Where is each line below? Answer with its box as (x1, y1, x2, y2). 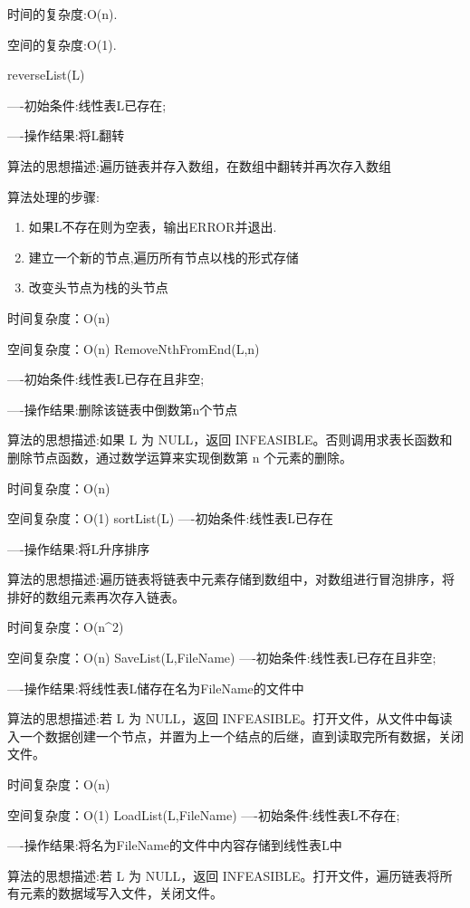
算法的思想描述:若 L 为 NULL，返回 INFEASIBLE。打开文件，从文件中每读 (7, 709, 453, 728)
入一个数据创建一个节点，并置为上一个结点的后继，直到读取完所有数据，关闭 (7, 726, 464, 745)
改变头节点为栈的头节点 (28, 278, 168, 297)
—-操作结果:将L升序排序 (7, 539, 150, 558)
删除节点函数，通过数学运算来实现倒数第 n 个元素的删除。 (7, 447, 353, 466)
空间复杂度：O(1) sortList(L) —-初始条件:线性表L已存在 (7, 509, 334, 528)
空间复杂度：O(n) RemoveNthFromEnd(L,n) (7, 339, 260, 358)
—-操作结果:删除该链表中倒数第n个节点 (7, 399, 238, 418)
